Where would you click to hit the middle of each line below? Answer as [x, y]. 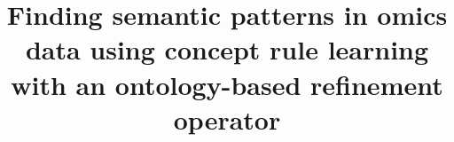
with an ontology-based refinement [227, 84]
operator [227, 118]
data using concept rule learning [227, 49]
